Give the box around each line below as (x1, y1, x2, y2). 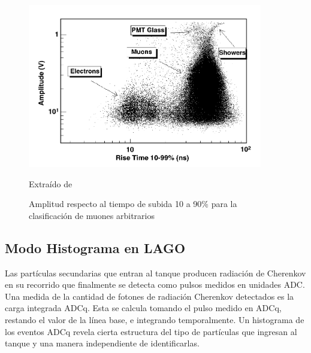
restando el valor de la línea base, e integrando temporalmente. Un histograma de (5, 313, 304, 325)
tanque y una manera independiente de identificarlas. (5, 337, 200, 349)
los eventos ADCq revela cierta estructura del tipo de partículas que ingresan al (5, 325, 297, 337)
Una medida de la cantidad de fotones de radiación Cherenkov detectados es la (5, 290, 294, 302)
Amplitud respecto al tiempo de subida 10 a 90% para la (29, 197, 237, 210)
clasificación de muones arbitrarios (29, 209, 155, 221)
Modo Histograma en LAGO (5, 238, 186, 257)
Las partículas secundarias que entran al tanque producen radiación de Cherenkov (5, 266, 306, 279)
